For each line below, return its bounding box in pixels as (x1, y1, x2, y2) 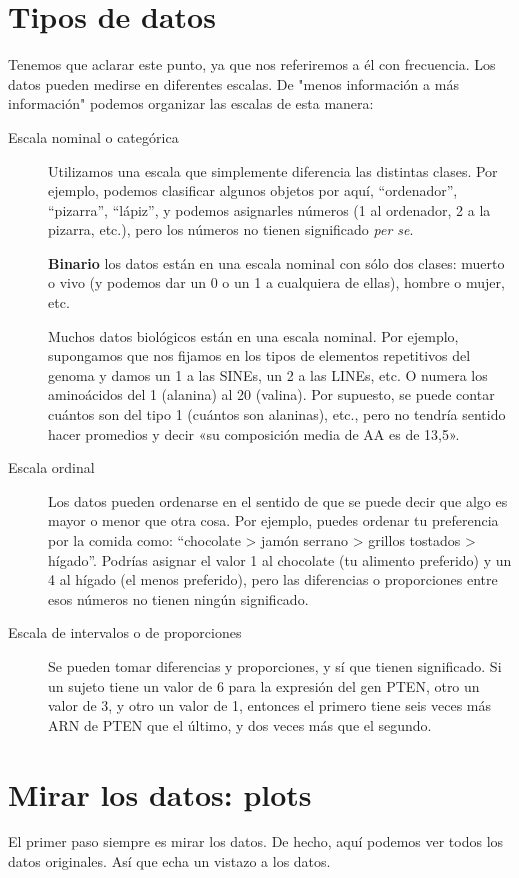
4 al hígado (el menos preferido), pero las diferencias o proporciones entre (48, 569, 498, 590)
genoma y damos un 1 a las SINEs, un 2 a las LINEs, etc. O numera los (48, 364, 488, 385)
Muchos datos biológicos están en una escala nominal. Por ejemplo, (48, 325, 459, 346)
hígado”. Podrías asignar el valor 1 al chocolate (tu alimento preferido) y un (48, 549, 512, 570)
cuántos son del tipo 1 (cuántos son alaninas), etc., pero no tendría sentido (48, 404, 506, 425)
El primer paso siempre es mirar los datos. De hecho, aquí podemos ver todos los (8, 831, 504, 852)
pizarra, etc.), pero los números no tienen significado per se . (48, 219, 414, 240)
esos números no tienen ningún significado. (48, 588, 309, 609)
